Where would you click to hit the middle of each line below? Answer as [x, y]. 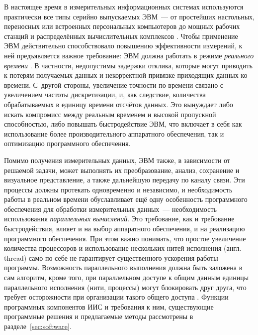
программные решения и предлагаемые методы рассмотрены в [99, 316]
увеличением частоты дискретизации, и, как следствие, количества [105, 94]
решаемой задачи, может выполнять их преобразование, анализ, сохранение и [122, 170]
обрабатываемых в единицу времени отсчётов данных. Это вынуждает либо [119, 104]
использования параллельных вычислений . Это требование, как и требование [119, 219]
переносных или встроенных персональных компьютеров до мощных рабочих [122, 26]
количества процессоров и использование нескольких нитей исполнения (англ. [123, 248]
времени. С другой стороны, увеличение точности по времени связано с [114, 84]
